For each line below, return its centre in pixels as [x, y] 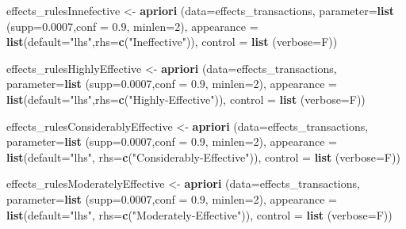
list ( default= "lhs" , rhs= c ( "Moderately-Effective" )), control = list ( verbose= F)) [199, 214]
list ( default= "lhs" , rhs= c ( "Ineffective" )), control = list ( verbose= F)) [172, 42]
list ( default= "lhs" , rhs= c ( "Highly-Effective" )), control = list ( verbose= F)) [186, 99]
